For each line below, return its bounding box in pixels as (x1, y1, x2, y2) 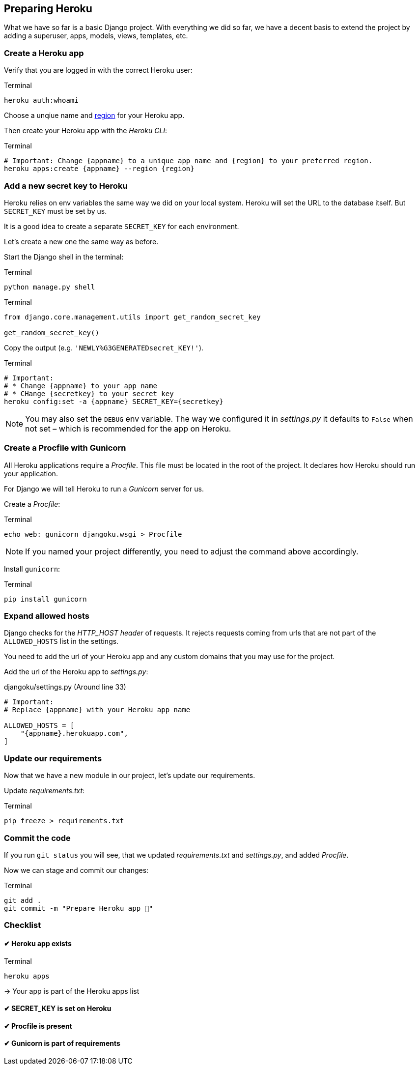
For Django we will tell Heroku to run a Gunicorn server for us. (4, 484, 204, 493)
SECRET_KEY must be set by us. (4, 206, 107, 215)
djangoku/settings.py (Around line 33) (4, 683, 126, 692)
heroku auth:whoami (4, 96, 79, 105)
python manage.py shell (4, 283, 95, 291)
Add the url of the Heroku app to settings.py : (4, 667, 148, 676)
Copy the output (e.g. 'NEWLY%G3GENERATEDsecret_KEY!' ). (4, 343, 204, 352)
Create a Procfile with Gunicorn (4, 443, 126, 453)
